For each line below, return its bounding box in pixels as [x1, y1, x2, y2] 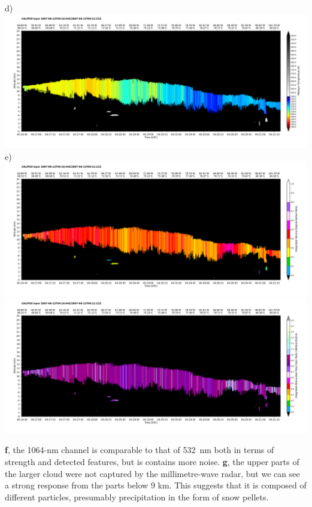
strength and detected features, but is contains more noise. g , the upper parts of [5, 455, 299, 467]
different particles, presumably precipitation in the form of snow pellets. [5, 490, 269, 503]
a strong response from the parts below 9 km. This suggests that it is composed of [5, 479, 307, 491]
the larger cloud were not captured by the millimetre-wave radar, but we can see [5, 467, 300, 479]
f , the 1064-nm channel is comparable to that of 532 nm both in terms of [5, 443, 274, 456]
